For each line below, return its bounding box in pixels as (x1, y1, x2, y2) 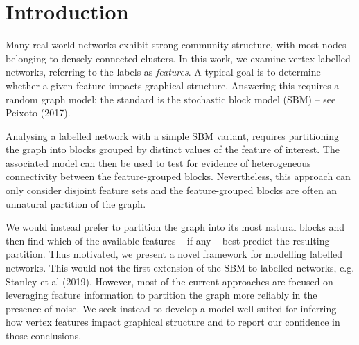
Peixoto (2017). (6, 105, 71, 120)
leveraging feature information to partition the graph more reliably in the (6, 287, 317, 302)
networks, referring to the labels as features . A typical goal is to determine (6, 64, 321, 79)
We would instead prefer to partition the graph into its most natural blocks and (6, 220, 344, 234)
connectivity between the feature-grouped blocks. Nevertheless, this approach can (6, 169, 351, 184)
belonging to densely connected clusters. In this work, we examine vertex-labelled (6, 51, 351, 65)
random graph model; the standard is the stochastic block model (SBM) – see (6, 91, 336, 106)
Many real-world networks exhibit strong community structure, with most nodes (6, 37, 347, 52)
